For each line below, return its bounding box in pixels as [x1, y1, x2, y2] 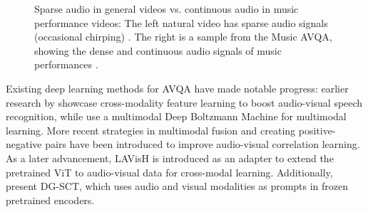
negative [6, 137, 42, 152]
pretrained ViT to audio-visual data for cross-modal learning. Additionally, [6, 164, 333, 179]
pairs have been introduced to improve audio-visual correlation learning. [45, 137, 360, 152]
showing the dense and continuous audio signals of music [34, 43, 282, 58]
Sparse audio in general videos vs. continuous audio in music [34, 1, 299, 16]
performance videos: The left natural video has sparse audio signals [34, 15, 328, 30]
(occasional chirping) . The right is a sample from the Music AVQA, [34, 29, 332, 44]
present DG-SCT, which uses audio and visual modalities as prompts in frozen [6, 179, 349, 194]
